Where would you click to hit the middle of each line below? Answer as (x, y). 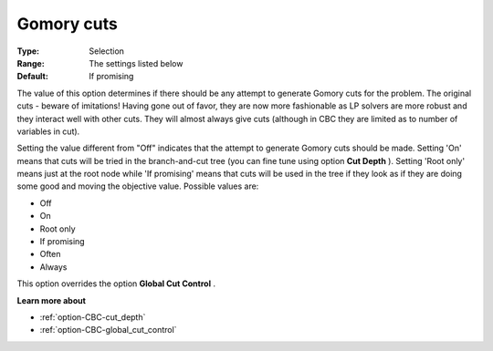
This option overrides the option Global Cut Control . (116, 284)
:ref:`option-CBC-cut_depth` (93, 317)
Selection (107, 51)
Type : (28, 51)
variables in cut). (48, 131)
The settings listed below (136, 63)
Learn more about (52, 300)
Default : (33, 77)
